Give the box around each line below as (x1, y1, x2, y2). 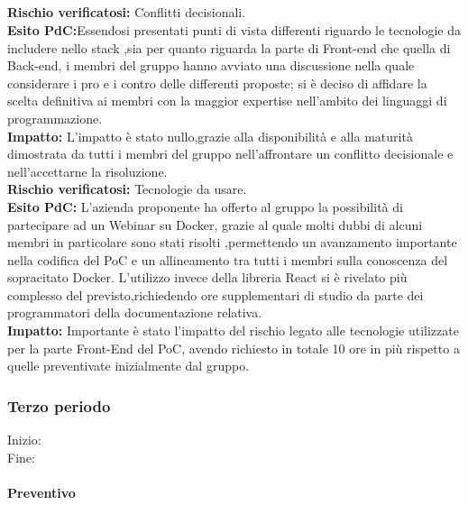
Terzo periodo (7, 394, 111, 417)
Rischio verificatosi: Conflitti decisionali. (7, 3, 246, 22)
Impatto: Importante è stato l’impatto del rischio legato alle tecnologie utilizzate (7, 321, 459, 340)
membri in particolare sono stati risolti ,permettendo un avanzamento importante (7, 233, 457, 252)
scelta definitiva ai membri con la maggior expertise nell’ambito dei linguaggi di (7, 91, 447, 110)
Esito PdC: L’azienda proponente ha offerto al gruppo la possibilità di (7, 197, 403, 216)
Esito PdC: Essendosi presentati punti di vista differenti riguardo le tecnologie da (7, 20, 461, 39)
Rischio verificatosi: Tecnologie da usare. (7, 179, 247, 198)
